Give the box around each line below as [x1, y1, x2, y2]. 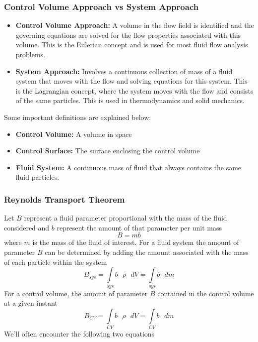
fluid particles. [15, 172, 60, 182]
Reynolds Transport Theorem [4, 193, 125, 205]
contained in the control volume [157, 288, 254, 298]
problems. [15, 49, 46, 59]
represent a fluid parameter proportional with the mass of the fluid [24, 213, 227, 223]
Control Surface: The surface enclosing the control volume [15, 145, 200, 156]
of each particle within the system [4, 256, 107, 267]
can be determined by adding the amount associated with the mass [45, 246, 249, 257]
